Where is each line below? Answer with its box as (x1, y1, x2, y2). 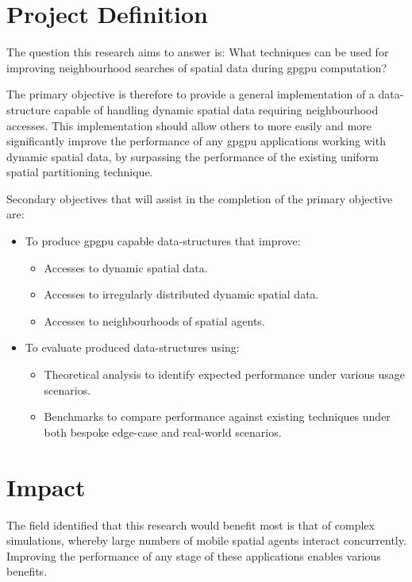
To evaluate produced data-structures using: (25, 339, 240, 356)
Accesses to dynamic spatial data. (44, 259, 208, 276)
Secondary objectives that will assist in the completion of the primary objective (6, 190, 393, 206)
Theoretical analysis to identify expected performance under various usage (44, 366, 405, 383)
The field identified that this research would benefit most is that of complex (6, 516, 375, 533)
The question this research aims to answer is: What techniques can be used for (6, 44, 389, 60)
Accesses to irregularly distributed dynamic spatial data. (44, 286, 319, 303)
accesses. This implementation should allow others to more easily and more (6, 117, 372, 133)
